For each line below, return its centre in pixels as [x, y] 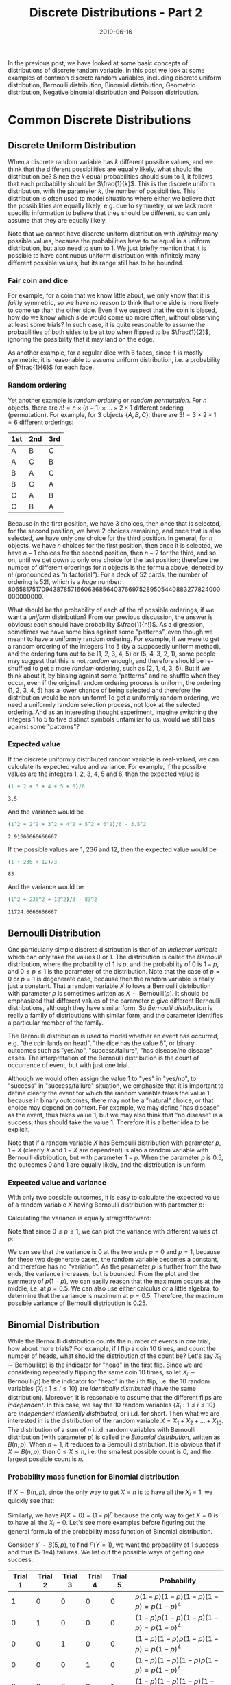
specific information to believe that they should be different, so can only [109, 213]
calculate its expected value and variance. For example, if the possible [107, 766]
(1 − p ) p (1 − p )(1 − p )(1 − [177, 1618]
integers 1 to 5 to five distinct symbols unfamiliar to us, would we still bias [111, 719]
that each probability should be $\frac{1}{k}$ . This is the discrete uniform [111, 183]
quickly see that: [31, 1501]
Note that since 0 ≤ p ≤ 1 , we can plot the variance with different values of [113, 1231]
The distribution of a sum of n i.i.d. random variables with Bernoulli [102, 1430]
